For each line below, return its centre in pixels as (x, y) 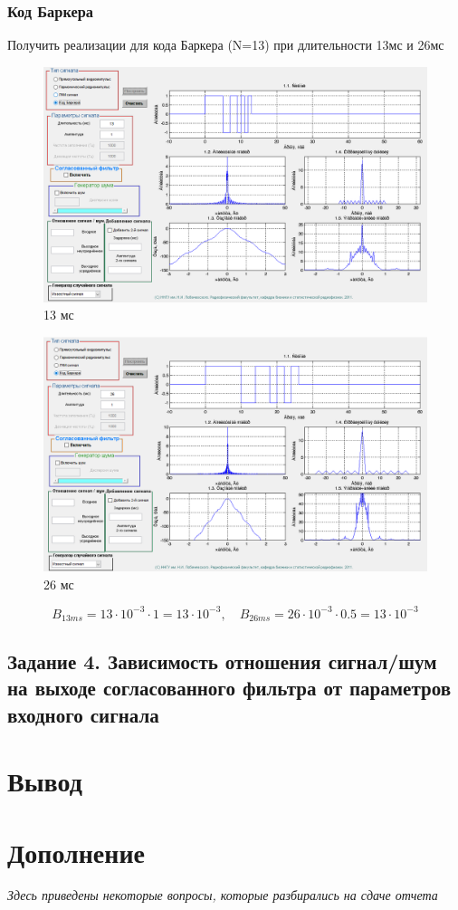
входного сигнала (83, 714)
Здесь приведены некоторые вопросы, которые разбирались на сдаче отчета (223, 895)
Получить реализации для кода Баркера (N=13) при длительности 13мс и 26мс (226, 45)
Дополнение (76, 852)
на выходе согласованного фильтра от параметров (229, 688)
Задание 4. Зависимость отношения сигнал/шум (222, 661)
